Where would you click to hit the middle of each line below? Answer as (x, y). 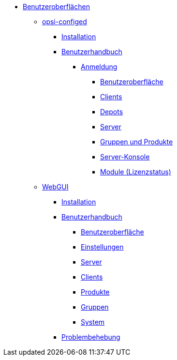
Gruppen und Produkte (137, 142)
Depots (112, 112)
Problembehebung (91, 337)
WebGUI (55, 187)
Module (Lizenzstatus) (136, 172)
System (93, 322)
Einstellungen (102, 247)
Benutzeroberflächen (56, 7)
